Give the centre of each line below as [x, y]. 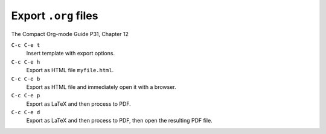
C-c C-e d [26, 112]
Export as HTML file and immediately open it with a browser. [101, 87]
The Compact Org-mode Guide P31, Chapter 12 [70, 34]
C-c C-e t [26, 45]
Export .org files [55, 16]
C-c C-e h [26, 62]
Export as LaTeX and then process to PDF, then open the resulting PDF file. [119, 121]
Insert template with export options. [70, 53]
